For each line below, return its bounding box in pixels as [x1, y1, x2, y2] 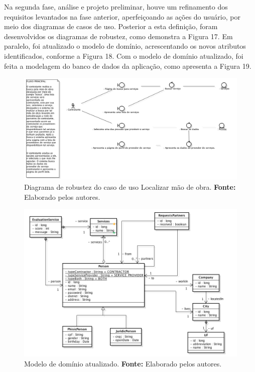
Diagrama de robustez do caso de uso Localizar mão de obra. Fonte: [24, 182, 236, 192]
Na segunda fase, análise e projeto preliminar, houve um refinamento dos [4, 2, 228, 12]
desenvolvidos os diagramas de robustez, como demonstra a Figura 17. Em [4, 31, 233, 41]
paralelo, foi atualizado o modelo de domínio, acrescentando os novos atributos [4, 41, 246, 51]
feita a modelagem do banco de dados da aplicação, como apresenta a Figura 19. [4, 60, 251, 71]
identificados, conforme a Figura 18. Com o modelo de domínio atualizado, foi [4, 50, 243, 61]
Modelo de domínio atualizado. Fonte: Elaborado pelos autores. [24, 358, 222, 368]
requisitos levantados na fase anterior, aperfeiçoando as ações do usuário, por [4, 11, 240, 22]
